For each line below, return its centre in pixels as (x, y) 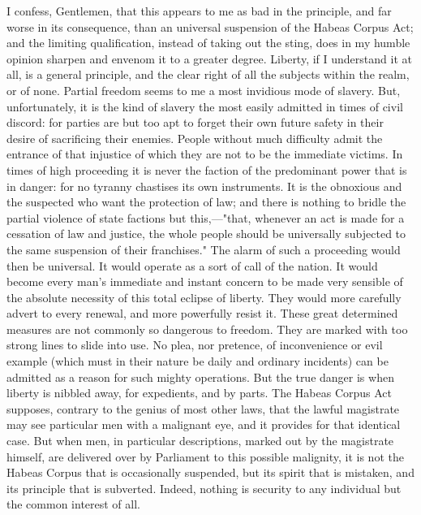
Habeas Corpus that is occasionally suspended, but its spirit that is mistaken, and (210, 472)
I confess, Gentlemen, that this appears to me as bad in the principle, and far (199, 11)
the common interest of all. (73, 504)
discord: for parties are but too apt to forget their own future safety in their (195, 122)
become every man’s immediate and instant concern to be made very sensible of (205, 281)
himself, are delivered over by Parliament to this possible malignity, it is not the (205, 456)
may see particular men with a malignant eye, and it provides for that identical (204, 424)
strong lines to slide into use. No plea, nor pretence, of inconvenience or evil (195, 345)
